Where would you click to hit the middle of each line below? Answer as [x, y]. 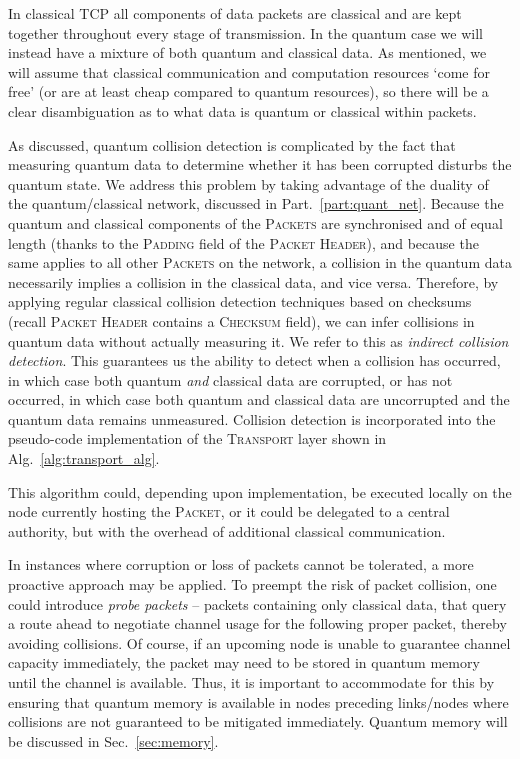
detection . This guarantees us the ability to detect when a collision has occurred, [254, 360]
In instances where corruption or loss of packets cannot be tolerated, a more [241, 564]
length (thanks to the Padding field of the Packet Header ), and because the [243, 242]
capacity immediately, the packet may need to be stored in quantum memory [244, 662]
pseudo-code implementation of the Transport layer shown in [197, 438]
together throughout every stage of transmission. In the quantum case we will [245, 32]
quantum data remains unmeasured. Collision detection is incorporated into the [252, 418]
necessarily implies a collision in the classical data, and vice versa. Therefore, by [253, 281]
